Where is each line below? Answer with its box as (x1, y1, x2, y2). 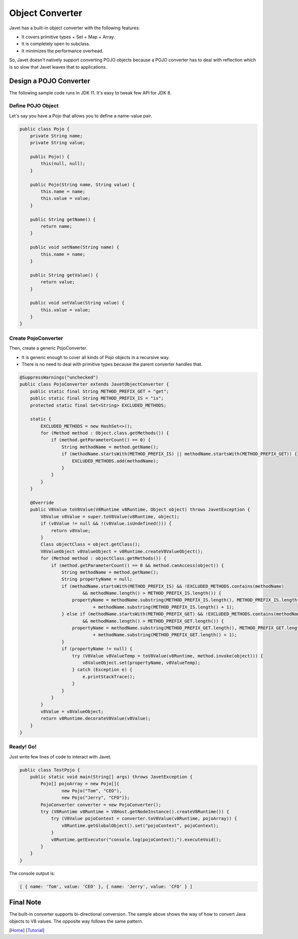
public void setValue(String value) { (30, 300, 125, 306)
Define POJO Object (9, 102, 59, 109)
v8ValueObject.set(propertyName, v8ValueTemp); (82, 659, 201, 665)
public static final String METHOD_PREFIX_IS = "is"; (30, 395, 164, 401)
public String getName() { (30, 216, 96, 222)
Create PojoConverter (9, 335, 63, 342)
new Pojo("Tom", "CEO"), (61, 788, 122, 793)
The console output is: (9, 870, 55, 876)
